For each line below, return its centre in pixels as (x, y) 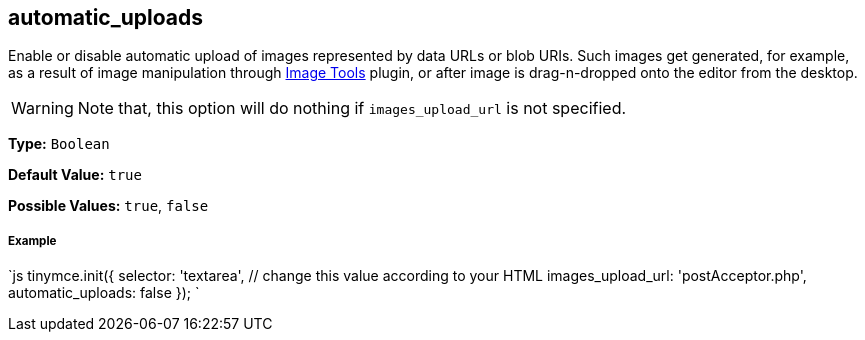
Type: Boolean (59, 144)
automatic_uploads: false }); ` (104, 293)
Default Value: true (75, 175)
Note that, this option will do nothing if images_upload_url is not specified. (352, 108)
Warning (42, 108)
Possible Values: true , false (108, 206)
